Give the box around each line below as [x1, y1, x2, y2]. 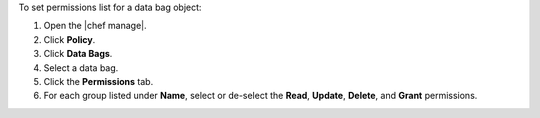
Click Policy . [43, 33, 96, 45]
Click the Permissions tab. [43, 75, 154, 87]
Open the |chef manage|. [43, 20, 147, 32]
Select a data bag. [43, 61, 119, 74]
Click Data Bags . [43, 48, 113, 60]
